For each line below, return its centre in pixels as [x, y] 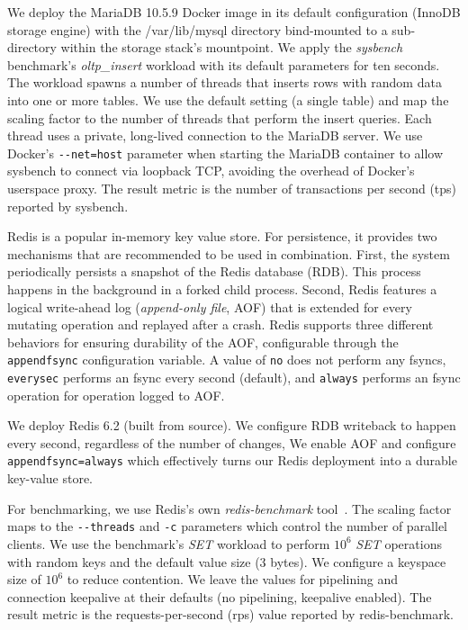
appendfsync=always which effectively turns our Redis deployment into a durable [232, 460]
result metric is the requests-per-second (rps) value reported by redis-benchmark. [230, 614]
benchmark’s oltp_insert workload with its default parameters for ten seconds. [224, 64]
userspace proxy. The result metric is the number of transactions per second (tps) [232, 188]
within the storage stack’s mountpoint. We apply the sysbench [232, 47]
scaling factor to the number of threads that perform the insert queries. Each [220, 117]
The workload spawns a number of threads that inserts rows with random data [225, 82]
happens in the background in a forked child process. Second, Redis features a [222, 288]
